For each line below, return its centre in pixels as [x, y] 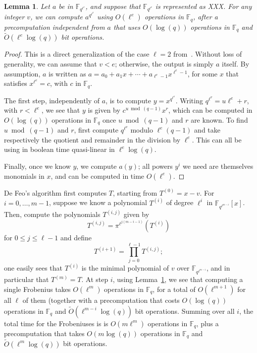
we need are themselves [218, 166]
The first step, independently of [52, 100]
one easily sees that [33, 268]
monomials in [24, 176]
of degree [180, 202]
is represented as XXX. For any [204, 6]
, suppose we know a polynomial [98, 202]
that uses [127, 27]
